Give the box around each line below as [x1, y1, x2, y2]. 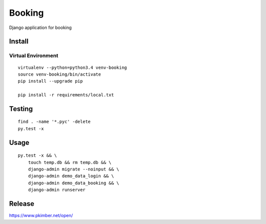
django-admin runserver [28, 187, 86, 193]
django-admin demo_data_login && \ [28, 173, 114, 179]
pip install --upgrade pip [18, 79, 83, 84]
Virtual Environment [9, 52, 59, 59]
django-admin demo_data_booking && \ [28, 180, 119, 186]
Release [9, 199, 34, 208]
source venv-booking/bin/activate [18, 71, 101, 77]
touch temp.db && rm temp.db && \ [28, 160, 112, 165]
